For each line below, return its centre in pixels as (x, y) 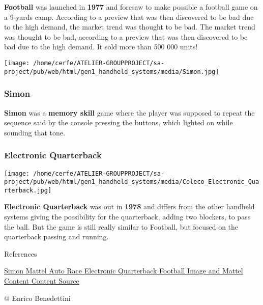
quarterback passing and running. (56, 237)
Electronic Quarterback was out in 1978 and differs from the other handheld (129, 206)
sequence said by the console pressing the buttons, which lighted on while (119, 122)
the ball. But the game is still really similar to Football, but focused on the (121, 226)
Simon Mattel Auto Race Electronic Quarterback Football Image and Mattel (124, 271)
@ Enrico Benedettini (37, 298)
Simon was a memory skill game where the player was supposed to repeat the (129, 112)
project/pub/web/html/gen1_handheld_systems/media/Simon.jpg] (112, 72)
